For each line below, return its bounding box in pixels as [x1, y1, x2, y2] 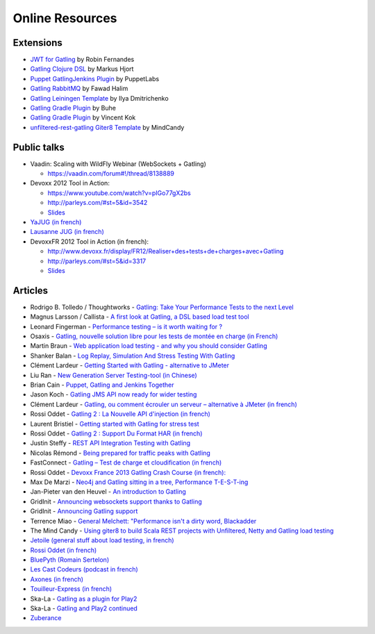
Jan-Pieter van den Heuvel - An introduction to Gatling [30, 487, 187, 496]
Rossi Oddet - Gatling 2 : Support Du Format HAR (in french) [30, 429, 203, 437]
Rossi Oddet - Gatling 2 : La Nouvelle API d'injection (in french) [30, 410, 211, 418]
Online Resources [12, 10, 117, 26]
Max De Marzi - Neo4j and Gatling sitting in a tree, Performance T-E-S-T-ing [30, 478, 249, 486]
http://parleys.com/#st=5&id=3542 [47, 199, 148, 207]
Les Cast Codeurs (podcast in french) [30, 565, 138, 574]
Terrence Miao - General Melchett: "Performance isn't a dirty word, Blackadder [30, 517, 257, 525]
